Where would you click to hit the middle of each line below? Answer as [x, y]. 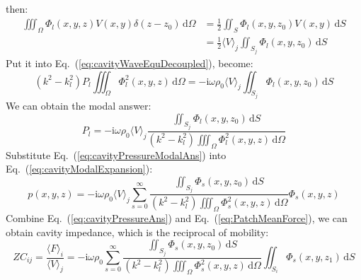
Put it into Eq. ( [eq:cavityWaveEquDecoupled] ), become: [130, 63]
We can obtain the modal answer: [79, 105]
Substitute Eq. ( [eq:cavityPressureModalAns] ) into [116, 154]
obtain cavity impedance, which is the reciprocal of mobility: [137, 232]
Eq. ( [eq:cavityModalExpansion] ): [79, 169]
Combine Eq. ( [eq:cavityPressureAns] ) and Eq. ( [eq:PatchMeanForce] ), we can [177, 217]
